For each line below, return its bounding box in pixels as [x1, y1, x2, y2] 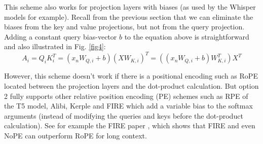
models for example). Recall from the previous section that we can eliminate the [4, 11, 253, 22]
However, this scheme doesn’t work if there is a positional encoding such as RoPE [4, 70, 258, 81]
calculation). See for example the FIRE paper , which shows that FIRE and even [4, 120, 255, 131]
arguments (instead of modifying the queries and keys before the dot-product [4, 110, 243, 121]
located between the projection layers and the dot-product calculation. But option [4, 81, 259, 91]
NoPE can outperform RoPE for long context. [4, 130, 147, 141]
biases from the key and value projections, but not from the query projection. [4, 21, 245, 32]
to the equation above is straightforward [124, 31, 249, 42]
